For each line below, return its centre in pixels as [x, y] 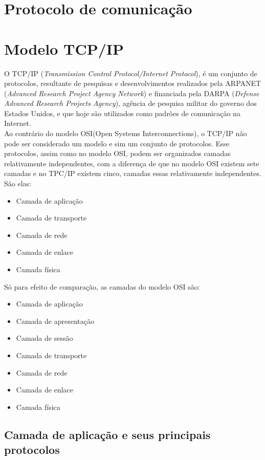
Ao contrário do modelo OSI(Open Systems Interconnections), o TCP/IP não [126, 133]
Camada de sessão [45, 338]
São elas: [18, 183]
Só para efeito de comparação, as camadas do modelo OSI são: [102, 286]
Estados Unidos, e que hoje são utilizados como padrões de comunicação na [122, 113]
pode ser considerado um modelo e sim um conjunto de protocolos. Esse [117, 143]
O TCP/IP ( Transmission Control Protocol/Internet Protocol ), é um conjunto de [131, 73]
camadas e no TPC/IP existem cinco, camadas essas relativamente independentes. [133, 173]
